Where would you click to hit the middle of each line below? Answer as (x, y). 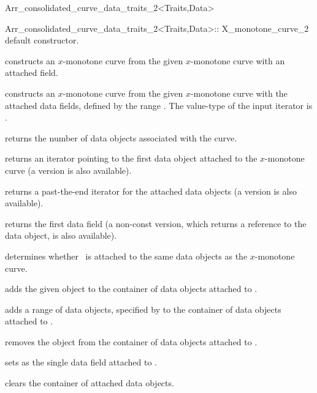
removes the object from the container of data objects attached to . (131, 341)
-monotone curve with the (239, 93)
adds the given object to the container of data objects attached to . (131, 289)
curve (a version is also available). (68, 170)
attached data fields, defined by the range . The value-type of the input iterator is (159, 105)
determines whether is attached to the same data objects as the (126, 256)
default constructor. (42, 40)
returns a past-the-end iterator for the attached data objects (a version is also (151, 191)
